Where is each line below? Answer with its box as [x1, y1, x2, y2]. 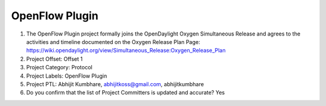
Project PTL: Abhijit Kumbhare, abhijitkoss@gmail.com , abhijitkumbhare [26, 80, 205, 87]
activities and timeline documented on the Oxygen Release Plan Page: [26, 38, 200, 45]
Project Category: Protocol [26, 64, 93, 71]
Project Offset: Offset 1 [26, 55, 83, 63]
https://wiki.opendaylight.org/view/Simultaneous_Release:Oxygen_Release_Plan [26, 47, 226, 54]
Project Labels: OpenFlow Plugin [26, 72, 107, 79]
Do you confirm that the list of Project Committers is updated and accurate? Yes [26, 89, 225, 96]
